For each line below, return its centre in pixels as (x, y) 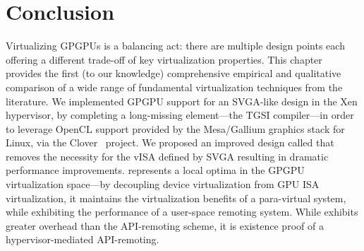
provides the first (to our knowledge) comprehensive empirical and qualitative (174, 73)
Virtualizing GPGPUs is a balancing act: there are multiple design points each (175, 46)
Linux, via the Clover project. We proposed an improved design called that (170, 142)
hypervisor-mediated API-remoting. (83, 239)
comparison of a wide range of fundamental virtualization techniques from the (174, 87)
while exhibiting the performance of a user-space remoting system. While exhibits (182, 212)
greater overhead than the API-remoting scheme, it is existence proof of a (165, 225)
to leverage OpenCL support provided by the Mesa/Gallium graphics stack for (175, 128)
